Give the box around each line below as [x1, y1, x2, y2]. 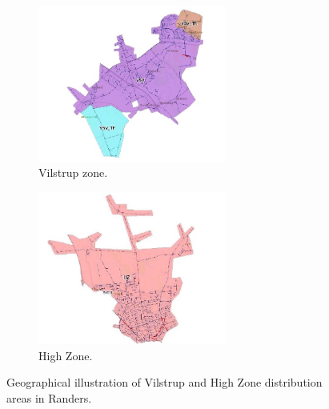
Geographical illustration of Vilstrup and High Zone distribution [6, 374, 323, 391]
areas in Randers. [6, 389, 92, 406]
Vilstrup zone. [38, 164, 108, 181]
